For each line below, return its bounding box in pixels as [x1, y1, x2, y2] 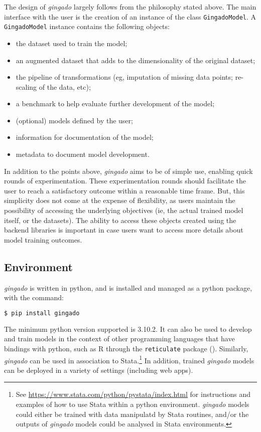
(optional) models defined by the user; [16, 115, 133, 125]
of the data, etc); [39, 81, 91, 92]
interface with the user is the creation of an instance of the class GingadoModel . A [4, 11, 256, 22]
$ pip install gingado [4, 309, 80, 317]
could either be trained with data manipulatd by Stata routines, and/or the [16, 408, 249, 419]
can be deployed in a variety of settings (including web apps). [4, 364, 193, 375]
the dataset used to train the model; [16, 38, 127, 48]
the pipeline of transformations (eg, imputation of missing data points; [16, 72, 233, 82]
